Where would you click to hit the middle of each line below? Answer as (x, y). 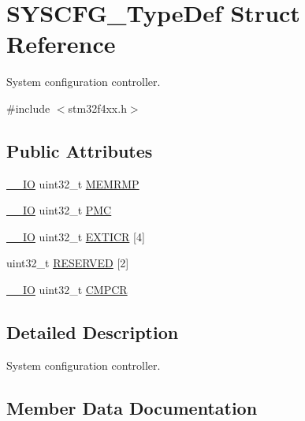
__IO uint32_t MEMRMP (73, 183)
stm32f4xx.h (97, 108)
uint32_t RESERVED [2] (68, 263)
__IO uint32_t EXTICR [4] (76, 236)
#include (28, 108)
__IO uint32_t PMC (59, 210)
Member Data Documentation (132, 407)
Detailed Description (93, 332)
